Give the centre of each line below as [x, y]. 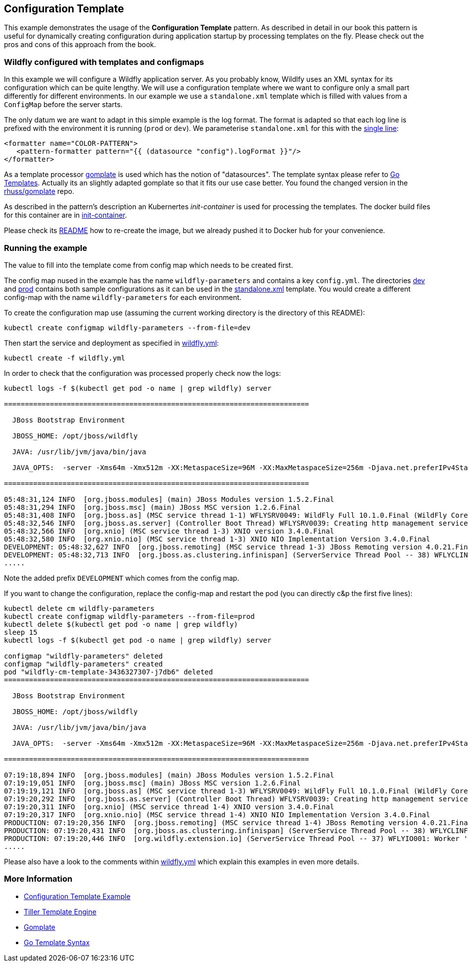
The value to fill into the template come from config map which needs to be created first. [148, 265]
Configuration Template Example [77, 896]
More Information [38, 879]
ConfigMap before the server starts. [63, 105]
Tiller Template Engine [60, 911]
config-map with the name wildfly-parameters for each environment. [123, 297]
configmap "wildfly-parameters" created [84, 664]
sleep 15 [21, 632]
